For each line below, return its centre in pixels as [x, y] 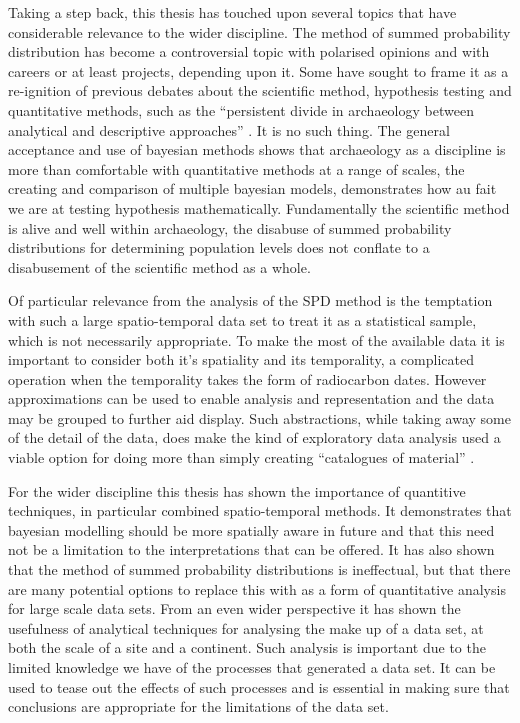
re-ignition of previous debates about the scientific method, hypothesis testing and [260, 90]
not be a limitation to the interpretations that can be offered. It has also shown [251, 549]
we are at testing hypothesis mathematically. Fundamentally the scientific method [259, 207]
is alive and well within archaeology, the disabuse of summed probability [230, 227]
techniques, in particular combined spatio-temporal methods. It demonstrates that [260, 510]
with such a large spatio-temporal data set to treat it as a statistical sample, [242, 319]
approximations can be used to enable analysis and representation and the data [251, 398]
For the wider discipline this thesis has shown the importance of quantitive [237, 490]
